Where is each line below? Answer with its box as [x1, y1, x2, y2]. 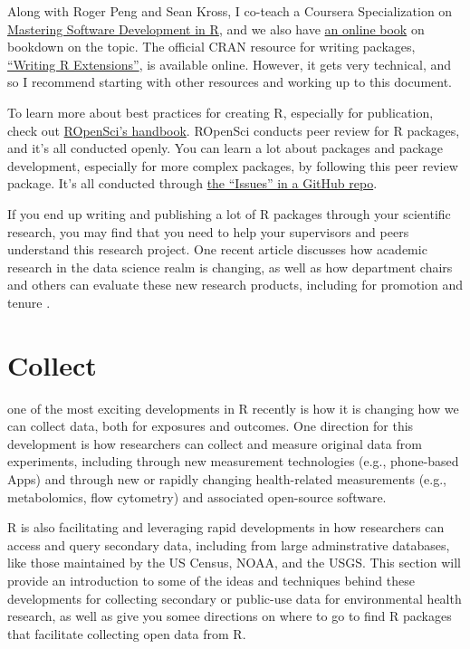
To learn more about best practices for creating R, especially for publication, [7, 102, 434, 121]
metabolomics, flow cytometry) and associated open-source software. [7, 487, 387, 506]
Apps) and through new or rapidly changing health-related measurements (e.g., [7, 470, 447, 488]
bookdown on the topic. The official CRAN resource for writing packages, [7, 37, 416, 56]
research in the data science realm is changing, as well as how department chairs [7, 257, 453, 276]
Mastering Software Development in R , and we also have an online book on [7, 19, 425, 38]
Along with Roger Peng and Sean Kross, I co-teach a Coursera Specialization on [7, 2, 453, 20]
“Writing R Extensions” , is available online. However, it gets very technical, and [7, 54, 452, 73]
